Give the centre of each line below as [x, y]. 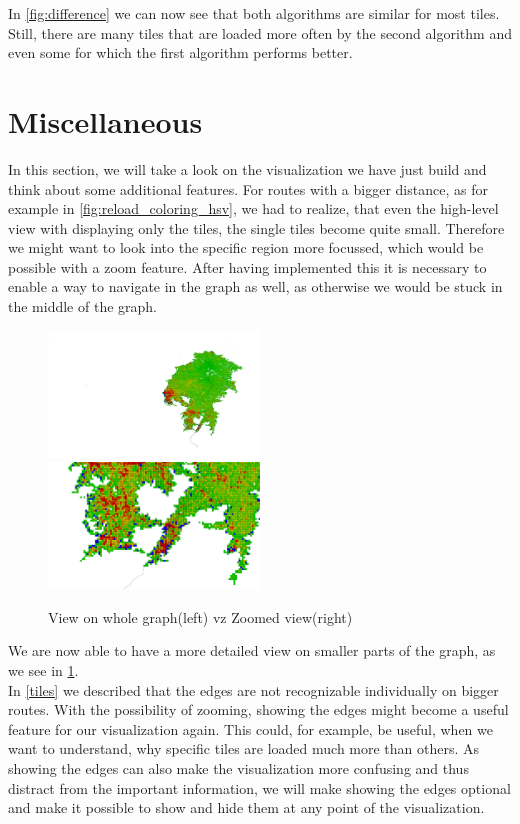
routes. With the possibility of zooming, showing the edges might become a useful [258, 709]
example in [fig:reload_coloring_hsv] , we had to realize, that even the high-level [253, 208]
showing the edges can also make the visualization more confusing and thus [238, 768]
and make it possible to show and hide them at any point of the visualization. [246, 807]
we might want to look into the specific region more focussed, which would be [246, 247]
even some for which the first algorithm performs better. [180, 52]
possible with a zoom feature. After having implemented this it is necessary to [247, 266]
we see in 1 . [43, 670]
